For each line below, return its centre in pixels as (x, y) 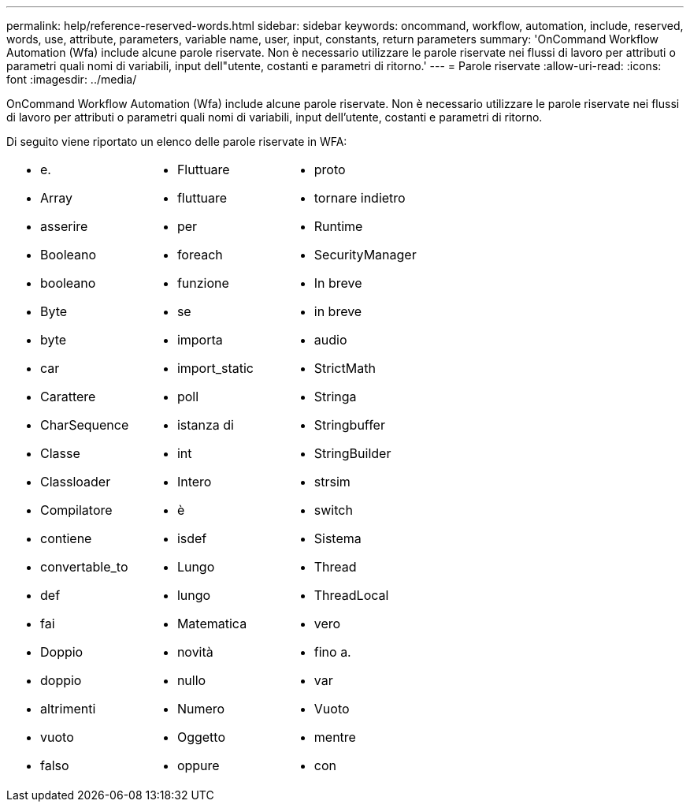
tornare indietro (360, 198)
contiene (66, 538)
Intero (194, 482)
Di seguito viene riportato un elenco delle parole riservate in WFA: (177, 141)
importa (200, 340)
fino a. (332, 652)
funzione (203, 283)
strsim (332, 482)
